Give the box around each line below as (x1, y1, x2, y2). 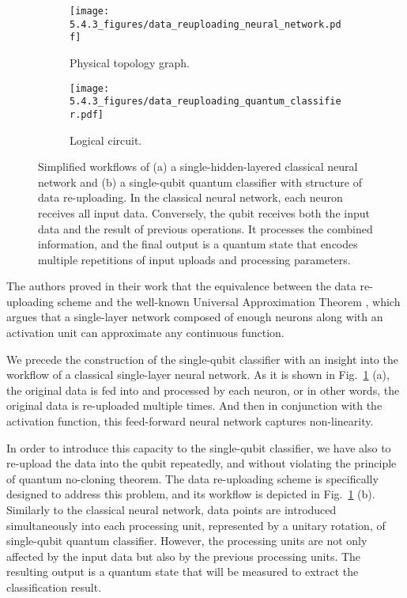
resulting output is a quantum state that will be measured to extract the (6, 563, 359, 580)
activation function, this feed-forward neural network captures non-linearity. (6, 413, 374, 430)
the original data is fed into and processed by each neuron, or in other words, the (6, 381, 400, 398)
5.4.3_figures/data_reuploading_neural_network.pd (70, 18, 341, 30)
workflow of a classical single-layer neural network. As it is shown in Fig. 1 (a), (6, 366, 390, 383)
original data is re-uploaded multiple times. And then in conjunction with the (6, 397, 383, 414)
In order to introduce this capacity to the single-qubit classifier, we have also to (6, 439, 391, 456)
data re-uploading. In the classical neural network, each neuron (38, 189, 343, 206)
